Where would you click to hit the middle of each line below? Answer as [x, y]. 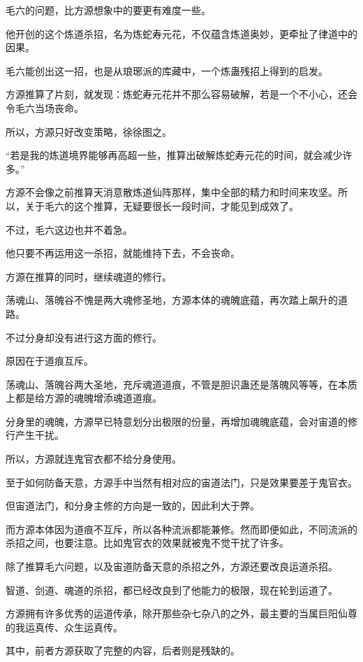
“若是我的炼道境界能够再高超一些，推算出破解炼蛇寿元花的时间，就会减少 [174, 155]
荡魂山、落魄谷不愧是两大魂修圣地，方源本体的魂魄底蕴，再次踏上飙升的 [172, 300]
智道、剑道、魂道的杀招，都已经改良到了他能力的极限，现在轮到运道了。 [172, 590]
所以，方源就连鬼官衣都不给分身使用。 [94, 459]
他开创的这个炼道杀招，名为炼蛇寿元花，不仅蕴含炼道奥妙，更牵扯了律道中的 [181, 33]
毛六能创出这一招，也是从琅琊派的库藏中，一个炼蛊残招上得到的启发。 [167, 70]
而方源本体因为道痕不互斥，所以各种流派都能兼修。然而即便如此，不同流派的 [181, 529]
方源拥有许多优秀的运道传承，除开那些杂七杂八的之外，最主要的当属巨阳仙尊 [181, 613]
